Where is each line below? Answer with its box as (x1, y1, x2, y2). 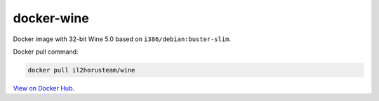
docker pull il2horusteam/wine (27, 66, 136, 74)
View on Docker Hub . (13, 84, 75, 92)
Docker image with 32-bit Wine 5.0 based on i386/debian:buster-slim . (13, 35, 232, 43)
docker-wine (13, 10, 89, 26)
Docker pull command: (13, 47, 79, 56)
